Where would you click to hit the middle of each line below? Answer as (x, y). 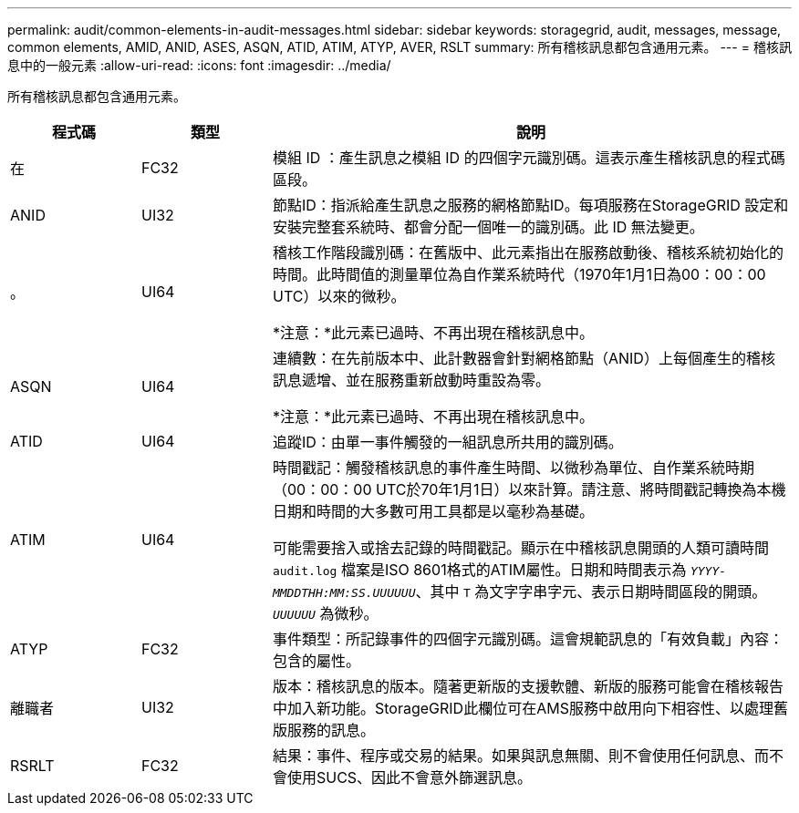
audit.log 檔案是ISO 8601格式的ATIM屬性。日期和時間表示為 (479, 570)
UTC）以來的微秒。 (339, 296)
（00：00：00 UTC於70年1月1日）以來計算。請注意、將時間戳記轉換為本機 (529, 489)
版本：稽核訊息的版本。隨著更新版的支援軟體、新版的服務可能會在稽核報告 (528, 686)
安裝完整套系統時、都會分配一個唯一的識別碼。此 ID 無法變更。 (488, 227)
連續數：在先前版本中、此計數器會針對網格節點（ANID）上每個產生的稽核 (524, 358)
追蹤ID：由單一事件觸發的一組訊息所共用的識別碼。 (447, 442)
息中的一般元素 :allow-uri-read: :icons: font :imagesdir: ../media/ (199, 65)
